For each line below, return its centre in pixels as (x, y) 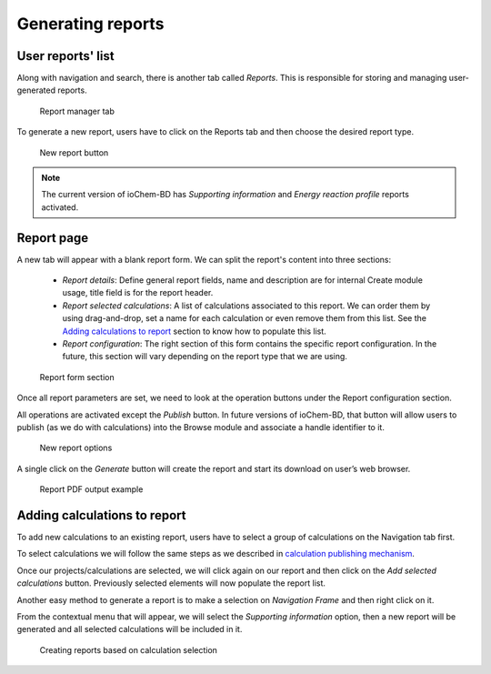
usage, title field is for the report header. (138, 293)
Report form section (77, 377)
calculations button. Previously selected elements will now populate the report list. (171, 583)
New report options (76, 448)
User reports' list (65, 56)
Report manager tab (77, 111)
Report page (53, 238)
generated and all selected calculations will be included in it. (130, 629)
